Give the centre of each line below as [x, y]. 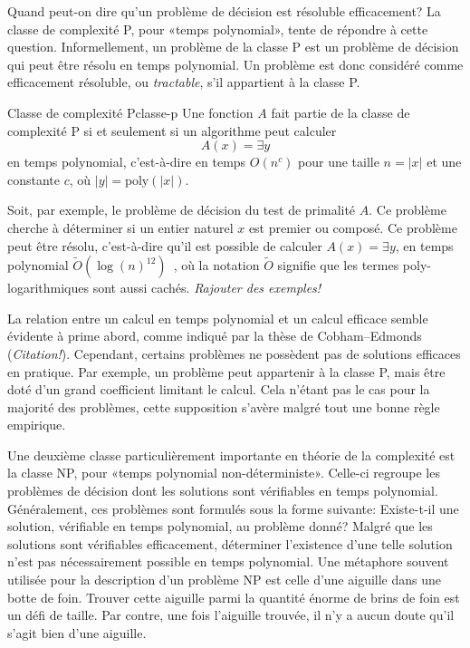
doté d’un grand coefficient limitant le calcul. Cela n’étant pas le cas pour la [219, 389]
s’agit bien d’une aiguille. [77, 632]
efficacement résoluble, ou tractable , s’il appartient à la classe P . [184, 82]
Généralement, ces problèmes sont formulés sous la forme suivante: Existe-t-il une [233, 508]
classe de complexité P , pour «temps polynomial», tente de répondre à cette [218, 29]
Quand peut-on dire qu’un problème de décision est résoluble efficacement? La [224, 11]
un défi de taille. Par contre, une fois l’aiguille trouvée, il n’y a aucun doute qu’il [231, 615]
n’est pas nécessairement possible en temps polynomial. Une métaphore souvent [228, 561]
